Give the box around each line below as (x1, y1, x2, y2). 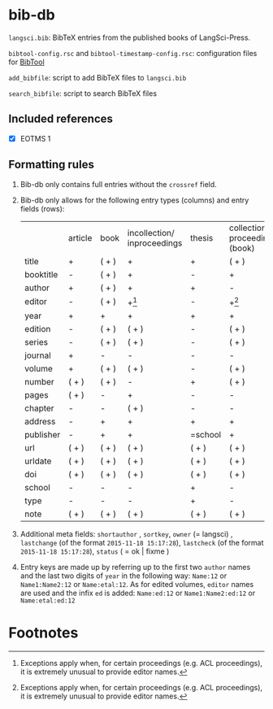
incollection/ (127, 227, 175, 238)
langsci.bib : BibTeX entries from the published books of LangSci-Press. (8, 33, 250, 42)
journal (24, 350, 51, 361)
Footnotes (8, 624, 79, 642)
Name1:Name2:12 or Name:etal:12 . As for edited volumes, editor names (19, 579, 254, 589)
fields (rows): (19, 203, 65, 213)
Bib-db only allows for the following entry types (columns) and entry (19, 195, 249, 205)
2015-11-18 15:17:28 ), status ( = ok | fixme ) (19, 546, 170, 556)
